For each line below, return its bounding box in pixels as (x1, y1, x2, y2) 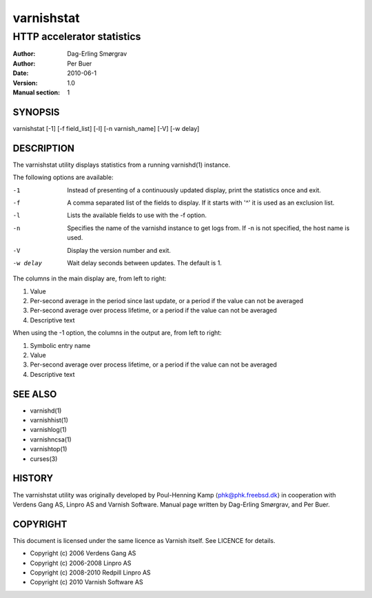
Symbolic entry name (30, 341, 91, 349)
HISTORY (12, 473, 54, 484)
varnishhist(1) (30, 416, 69, 424)
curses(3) (30, 455, 58, 463)
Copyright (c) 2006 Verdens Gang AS (30, 549, 136, 557)
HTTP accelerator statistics (12, 30, 141, 43)
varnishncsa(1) (30, 435, 72, 444)
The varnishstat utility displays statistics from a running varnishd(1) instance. (12, 161, 231, 169)
